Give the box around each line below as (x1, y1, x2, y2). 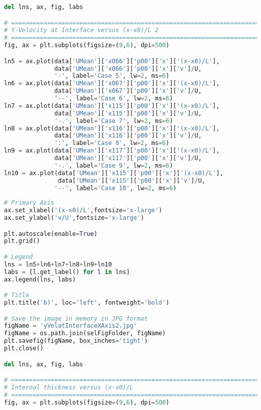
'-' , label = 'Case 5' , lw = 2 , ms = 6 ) (54, 72, 170, 80)
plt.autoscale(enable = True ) (4, 230, 98, 237)
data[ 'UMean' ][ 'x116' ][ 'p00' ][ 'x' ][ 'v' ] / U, (54, 132, 202, 140)
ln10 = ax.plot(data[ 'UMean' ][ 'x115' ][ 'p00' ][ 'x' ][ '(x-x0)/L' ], (4, 169, 223, 177)
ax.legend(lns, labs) (4, 276, 76, 283)
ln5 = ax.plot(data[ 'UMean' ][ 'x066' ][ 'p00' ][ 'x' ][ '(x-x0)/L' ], (4, 57, 220, 65)
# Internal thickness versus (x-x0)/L (4, 384, 134, 391)
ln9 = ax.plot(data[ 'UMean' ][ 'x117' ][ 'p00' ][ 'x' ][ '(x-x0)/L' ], (4, 147, 220, 155)
